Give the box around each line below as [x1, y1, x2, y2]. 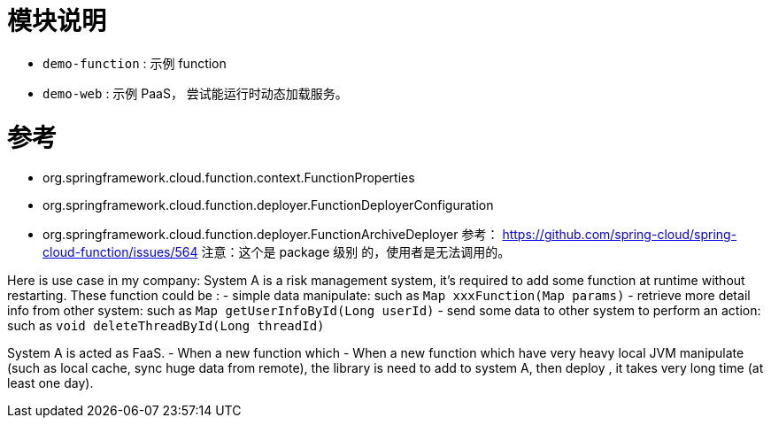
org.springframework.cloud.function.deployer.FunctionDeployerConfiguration [42, 197, 494, 213]
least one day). [7, 375, 94, 391]
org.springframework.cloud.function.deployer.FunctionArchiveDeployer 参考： [42, 227, 499, 243]
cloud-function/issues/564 [42, 244, 198, 260]
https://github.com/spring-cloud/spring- [502, 227, 737, 243]
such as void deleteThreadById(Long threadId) [7, 318, 325, 334]
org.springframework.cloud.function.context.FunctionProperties [42, 170, 415, 186]
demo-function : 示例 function [42, 55, 227, 71]
